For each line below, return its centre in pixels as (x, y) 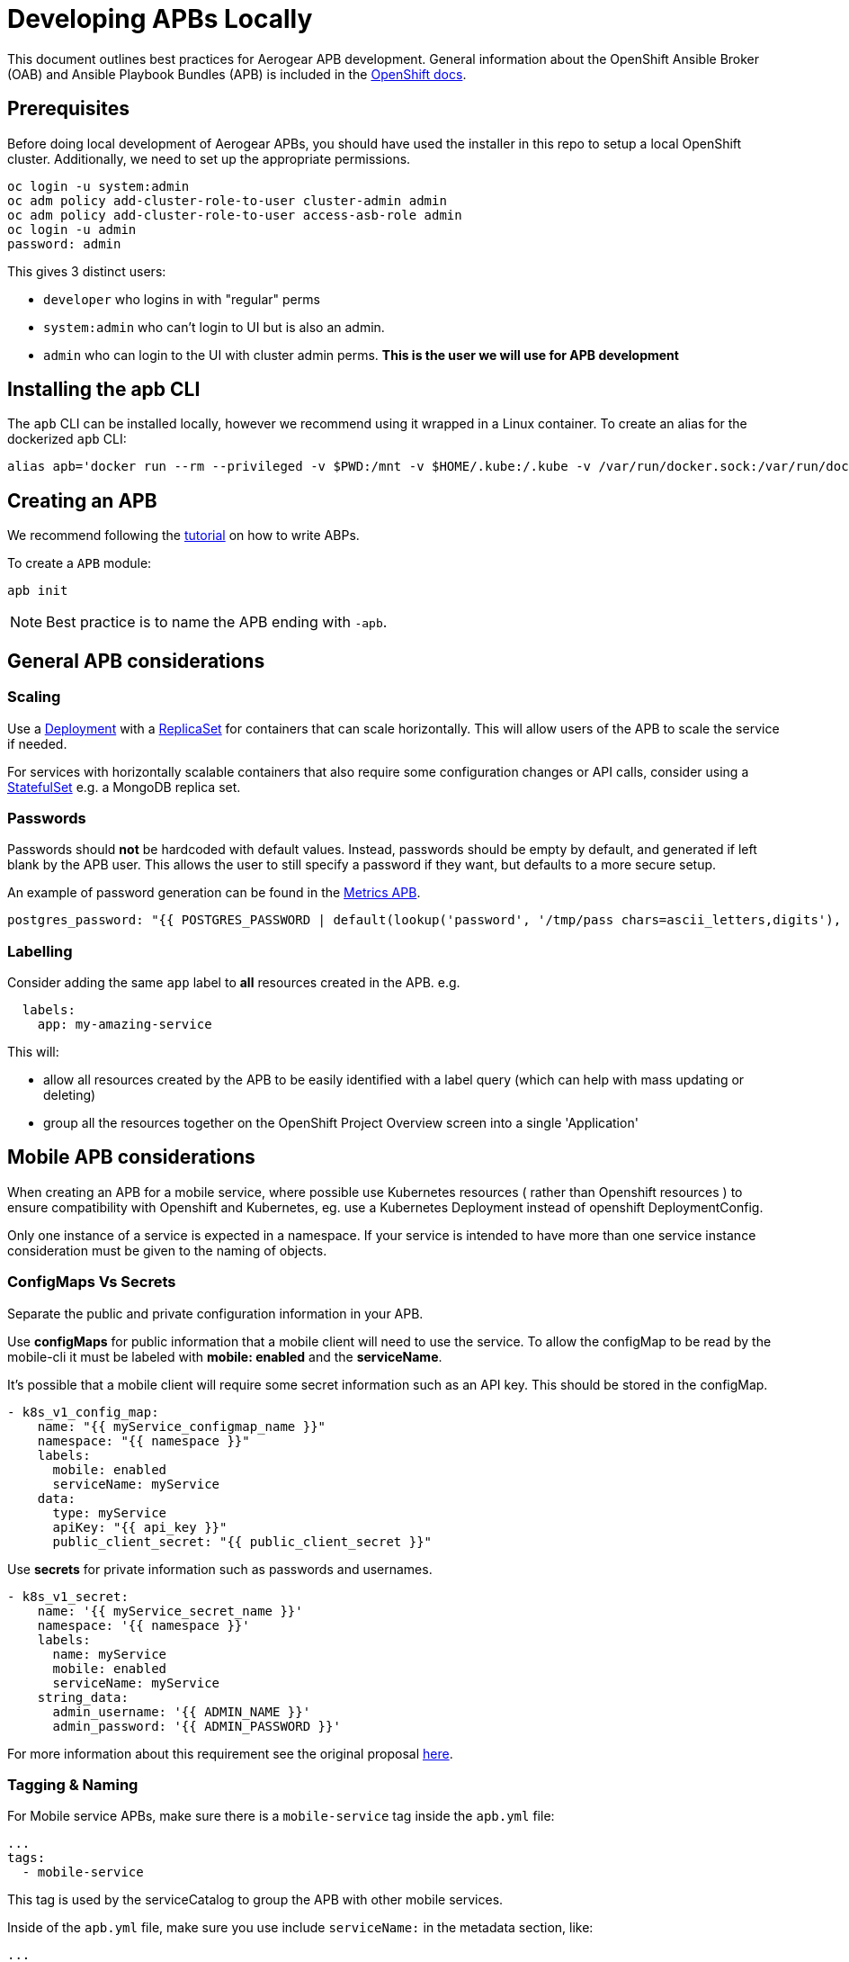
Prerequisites (68, 109)
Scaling (34, 697)
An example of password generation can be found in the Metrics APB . (214, 893)
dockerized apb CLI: (67, 439)
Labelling (40, 951)
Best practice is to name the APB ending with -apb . (217, 622)
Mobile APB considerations (131, 1157)
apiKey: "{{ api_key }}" (140, 1527)
